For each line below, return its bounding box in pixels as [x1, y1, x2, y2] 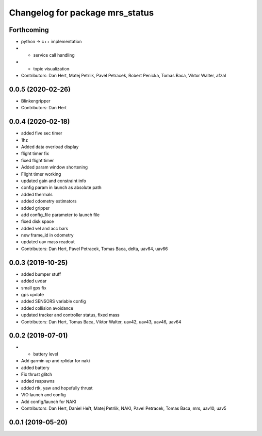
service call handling [33, 52, 75, 58]
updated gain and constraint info [21, 178, 86, 184]
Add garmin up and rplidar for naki [21, 358, 90, 364]
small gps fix [21, 285, 47, 291]
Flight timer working [21, 171, 62, 177]
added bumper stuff [21, 271, 61, 277]
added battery [21, 365, 49, 370]
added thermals [21, 191, 53, 197]
